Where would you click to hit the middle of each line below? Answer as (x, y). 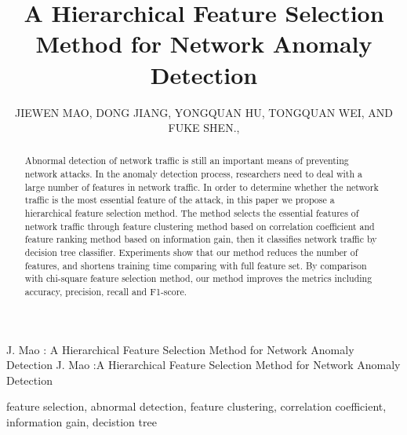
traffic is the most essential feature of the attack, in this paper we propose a (180, 200)
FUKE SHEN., (204, 128)
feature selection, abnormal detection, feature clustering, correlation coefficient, (196, 406)
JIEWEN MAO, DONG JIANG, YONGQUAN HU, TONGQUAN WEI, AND (204, 112)
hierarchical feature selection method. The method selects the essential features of (192, 213)
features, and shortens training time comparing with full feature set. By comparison (196, 265)
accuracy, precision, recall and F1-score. (105, 292)
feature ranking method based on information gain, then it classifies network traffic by (201, 239)
